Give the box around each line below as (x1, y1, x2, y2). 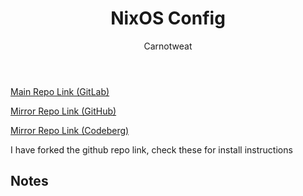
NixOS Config (110, 7, 226, 30)
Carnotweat (143, 40, 193, 52)
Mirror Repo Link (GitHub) (10, 105, 117, 117)
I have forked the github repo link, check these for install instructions (10, 143, 293, 156)
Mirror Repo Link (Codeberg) (10, 124, 130, 136)
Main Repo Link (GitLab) (10, 85, 110, 97)
